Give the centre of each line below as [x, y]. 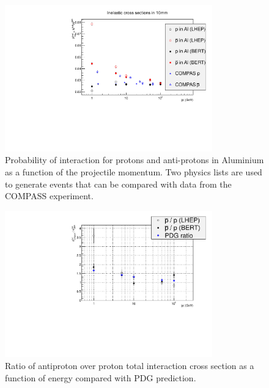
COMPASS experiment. [49, 196]
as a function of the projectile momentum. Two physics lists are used [134, 171]
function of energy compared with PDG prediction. [101, 377]
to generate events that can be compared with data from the [118, 184]
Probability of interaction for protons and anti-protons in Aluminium [134, 160]
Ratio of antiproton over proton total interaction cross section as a [130, 365]
